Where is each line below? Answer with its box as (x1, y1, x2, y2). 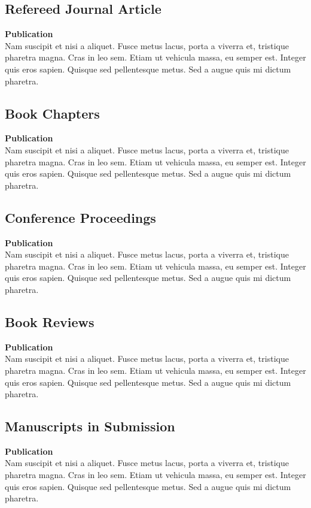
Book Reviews (5, 312, 94, 331)
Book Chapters (5, 104, 100, 122)
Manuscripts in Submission (5, 417, 175, 436)
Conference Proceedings (5, 208, 156, 226)
